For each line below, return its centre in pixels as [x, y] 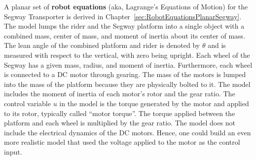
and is [217, 45]
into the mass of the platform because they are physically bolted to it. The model [127, 84]
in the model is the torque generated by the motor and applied [154, 103]
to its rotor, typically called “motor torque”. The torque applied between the [120, 113]
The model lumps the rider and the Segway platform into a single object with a [124, 26]
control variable [27, 103]
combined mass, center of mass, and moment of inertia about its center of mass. [125, 35]
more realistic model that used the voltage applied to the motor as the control [122, 142]
